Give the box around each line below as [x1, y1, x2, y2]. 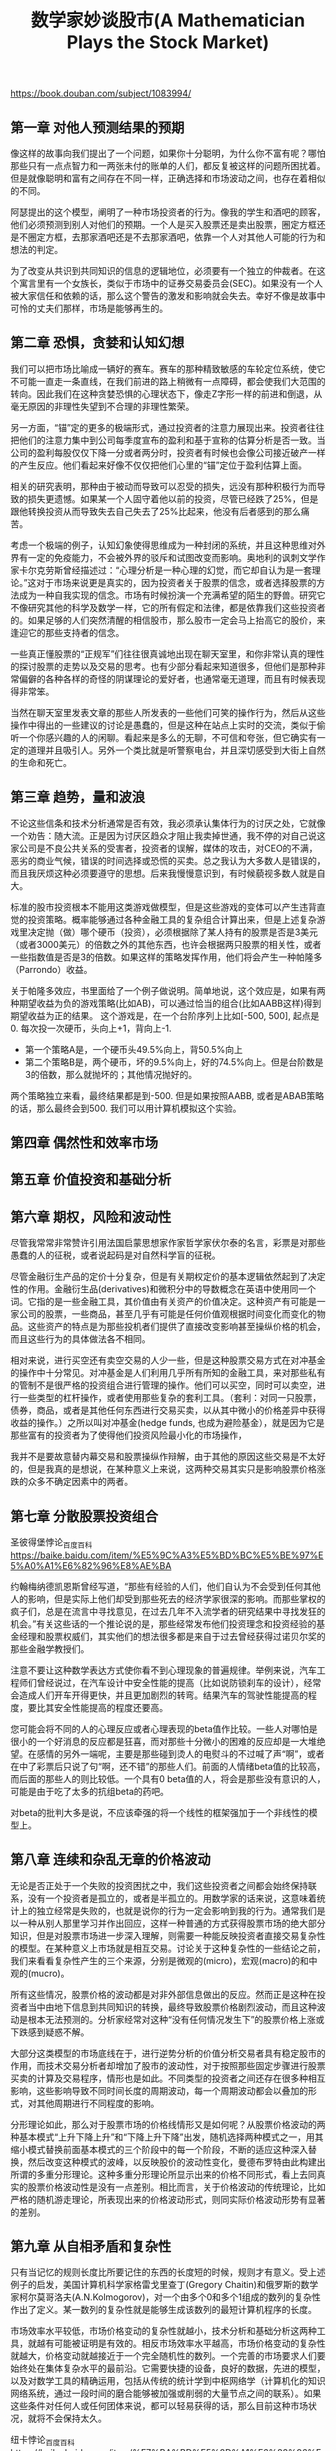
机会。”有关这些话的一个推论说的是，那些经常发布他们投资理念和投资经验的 [10, 1617, 317, 1630]
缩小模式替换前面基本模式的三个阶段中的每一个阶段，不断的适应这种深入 [10, 2143, 308, 2155]
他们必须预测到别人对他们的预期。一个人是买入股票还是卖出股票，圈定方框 [10, 219, 317, 230]
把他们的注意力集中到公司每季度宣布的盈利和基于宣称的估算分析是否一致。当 [10, 434, 326, 446]
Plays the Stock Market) [66, 31, 270, 54]
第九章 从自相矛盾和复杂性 [10, 2238, 172, 2255]
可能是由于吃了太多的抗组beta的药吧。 [10, 1785, 170, 1797]
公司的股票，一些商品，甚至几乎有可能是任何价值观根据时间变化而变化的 [18, 1308, 317, 1320]
